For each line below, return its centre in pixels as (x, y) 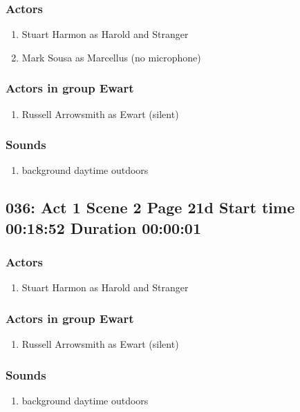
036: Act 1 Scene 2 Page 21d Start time (150, 207)
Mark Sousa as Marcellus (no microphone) (111, 57)
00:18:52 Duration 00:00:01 (103, 227)
